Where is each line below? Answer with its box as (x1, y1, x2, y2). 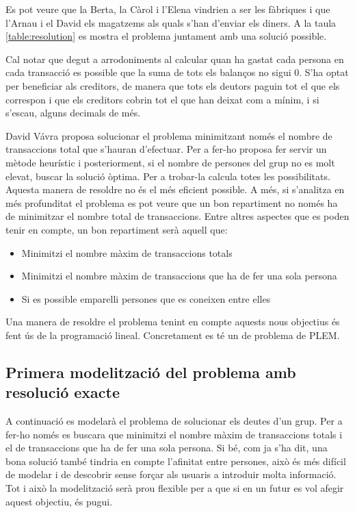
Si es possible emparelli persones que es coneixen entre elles (21, 291, 271, 305)
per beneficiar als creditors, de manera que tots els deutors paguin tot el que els (5, 78, 340, 92)
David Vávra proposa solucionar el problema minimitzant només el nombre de (5, 128, 332, 142)
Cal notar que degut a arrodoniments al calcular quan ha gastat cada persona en (5, 51, 344, 66)
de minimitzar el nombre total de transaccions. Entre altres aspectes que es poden (5, 209, 350, 223)
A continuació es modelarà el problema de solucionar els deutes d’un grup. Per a (5, 414, 343, 428)
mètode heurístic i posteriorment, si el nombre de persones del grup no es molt (5, 155, 335, 169)
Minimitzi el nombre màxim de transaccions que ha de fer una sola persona (21, 268, 337, 283)
